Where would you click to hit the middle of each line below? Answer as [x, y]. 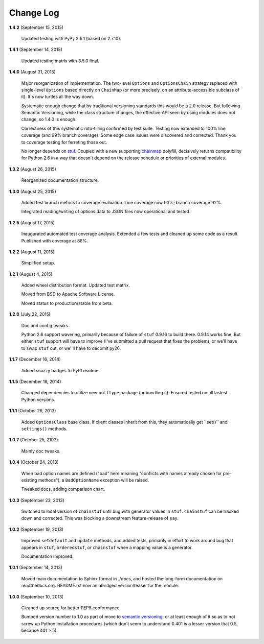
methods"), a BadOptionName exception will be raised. [94, 480]
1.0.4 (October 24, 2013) [34, 462]
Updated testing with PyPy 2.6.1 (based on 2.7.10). [71, 38]
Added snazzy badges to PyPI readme [60, 370]
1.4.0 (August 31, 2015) [32, 72]
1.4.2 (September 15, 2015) [36, 27]
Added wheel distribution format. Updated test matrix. [76, 285]
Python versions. [38, 400]
